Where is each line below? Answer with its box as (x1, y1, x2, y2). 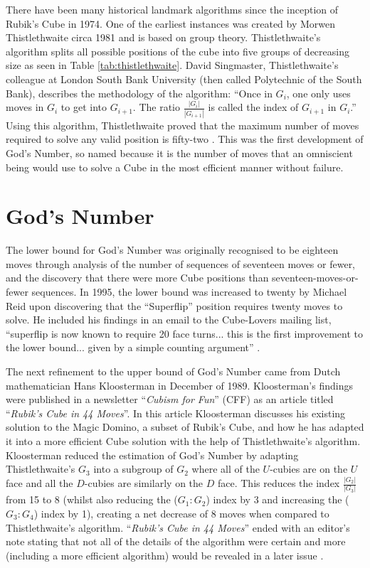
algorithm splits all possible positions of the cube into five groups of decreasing (6, 43, 349, 58)
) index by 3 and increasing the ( (206, 492, 349, 507)
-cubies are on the (270, 461, 348, 476)
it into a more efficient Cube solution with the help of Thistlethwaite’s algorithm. (6, 434, 361, 448)
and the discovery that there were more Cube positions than (6, 270, 269, 285)
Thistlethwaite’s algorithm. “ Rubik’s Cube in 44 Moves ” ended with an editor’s (6, 520, 350, 535)
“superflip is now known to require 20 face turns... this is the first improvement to (6, 326, 363, 341)
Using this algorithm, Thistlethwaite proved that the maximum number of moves (6, 117, 359, 132)
